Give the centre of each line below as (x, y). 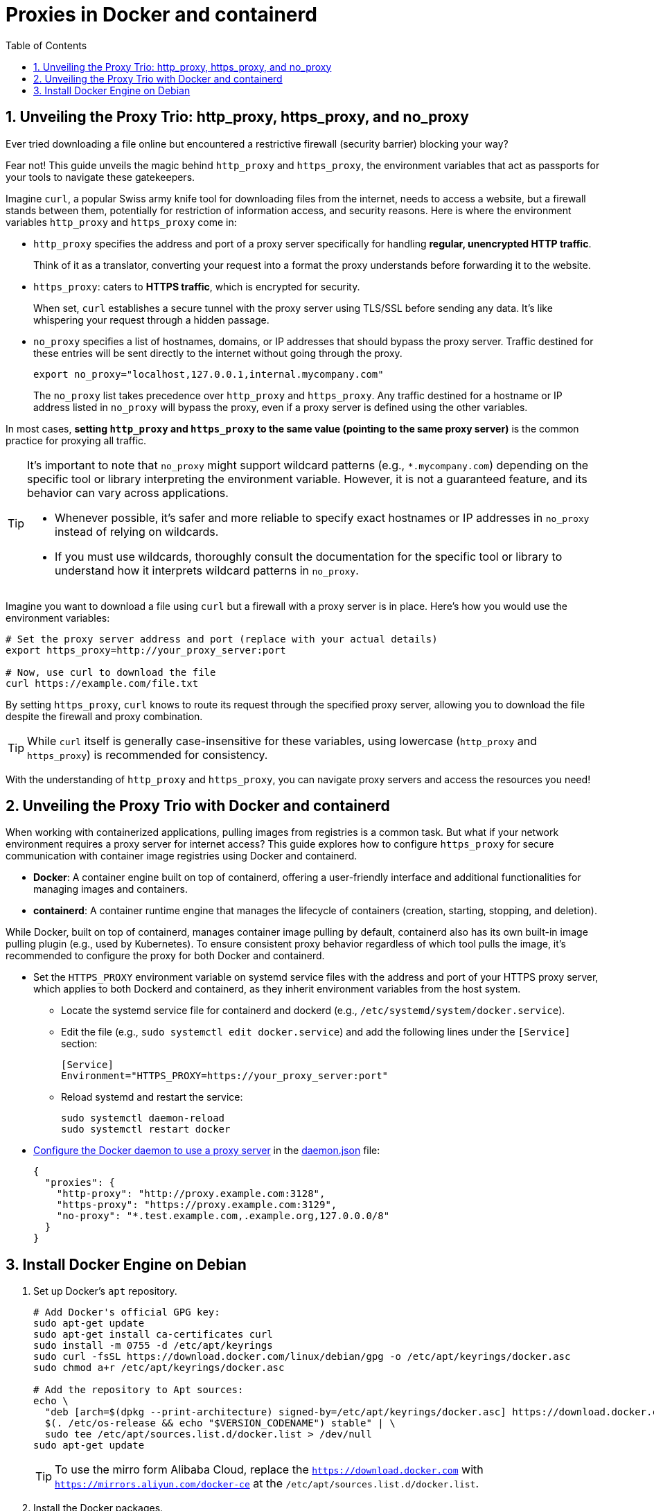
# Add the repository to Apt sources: (139, 1390)
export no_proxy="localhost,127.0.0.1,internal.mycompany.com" (209, 374)
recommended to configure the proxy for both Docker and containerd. (165, 956)
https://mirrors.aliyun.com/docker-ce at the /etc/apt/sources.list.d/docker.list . (267, 1484)
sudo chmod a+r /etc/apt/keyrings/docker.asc (159, 1368)
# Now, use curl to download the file (111, 672)
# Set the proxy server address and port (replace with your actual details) (222, 639)
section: (79, 1044)
